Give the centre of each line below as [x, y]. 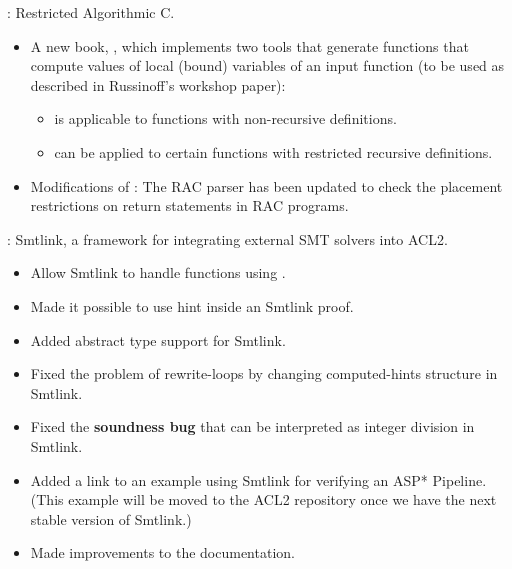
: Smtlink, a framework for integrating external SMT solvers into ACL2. [227, 238]
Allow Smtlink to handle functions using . [158, 272]
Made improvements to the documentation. [162, 552]
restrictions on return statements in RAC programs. [189, 205]
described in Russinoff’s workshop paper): [158, 84]
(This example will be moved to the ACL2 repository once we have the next [263, 499]
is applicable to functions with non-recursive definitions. [225, 118]
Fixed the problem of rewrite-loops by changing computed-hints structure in [264, 373]
